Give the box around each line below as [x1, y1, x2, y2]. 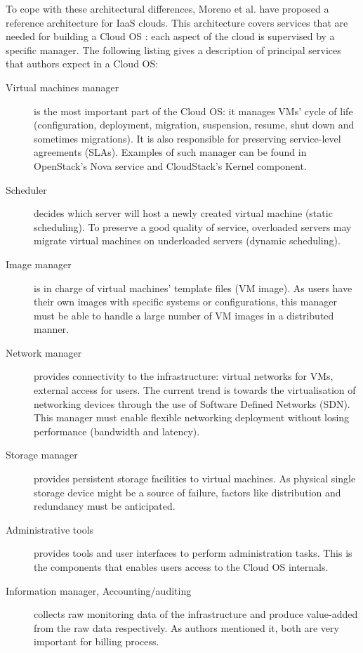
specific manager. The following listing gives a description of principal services [6, 42, 341, 57]
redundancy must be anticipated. [34, 499, 176, 513]
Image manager [6, 256, 72, 271]
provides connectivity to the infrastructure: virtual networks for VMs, [34, 369, 334, 383]
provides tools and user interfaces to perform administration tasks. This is [34, 546, 352, 560]
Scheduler [6, 182, 47, 197]
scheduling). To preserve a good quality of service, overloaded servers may [34, 219, 352, 234]
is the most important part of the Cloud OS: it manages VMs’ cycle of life [34, 103, 353, 118]
